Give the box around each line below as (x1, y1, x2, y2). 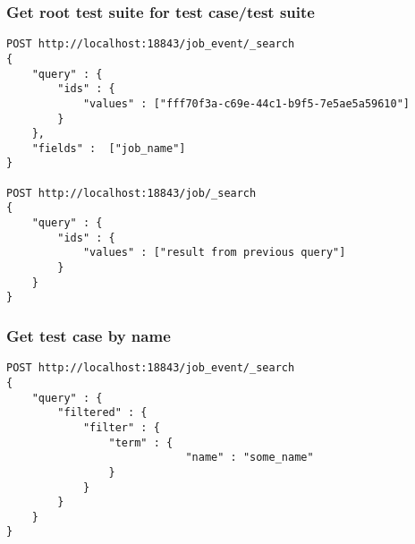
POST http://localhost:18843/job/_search (6, 186, 257, 200)
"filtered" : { (57, 406, 148, 420)
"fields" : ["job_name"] (31, 141, 186, 155)
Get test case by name (6, 324, 171, 346)
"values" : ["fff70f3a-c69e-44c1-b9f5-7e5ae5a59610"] (82, 97, 411, 110)
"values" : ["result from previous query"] (82, 246, 346, 259)
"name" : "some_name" (185, 451, 314, 464)
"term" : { (108, 436, 174, 449)
